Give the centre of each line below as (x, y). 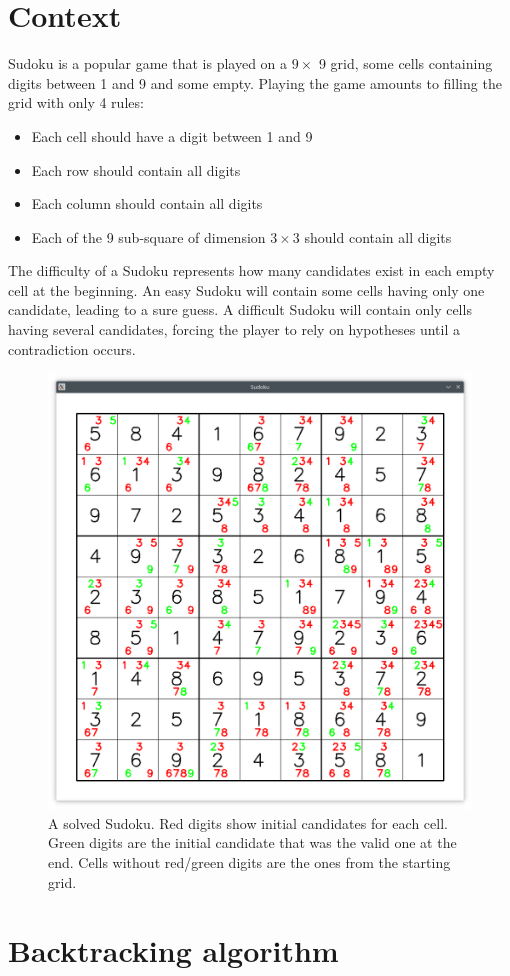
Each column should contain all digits (147, 203)
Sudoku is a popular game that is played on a (148, 63)
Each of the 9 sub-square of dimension (148, 236)
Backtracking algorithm (173, 950)
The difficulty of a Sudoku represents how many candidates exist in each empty (251, 270)
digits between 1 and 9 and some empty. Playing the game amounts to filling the (255, 82)
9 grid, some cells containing (405, 63)
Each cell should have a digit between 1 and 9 (172, 135)
